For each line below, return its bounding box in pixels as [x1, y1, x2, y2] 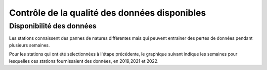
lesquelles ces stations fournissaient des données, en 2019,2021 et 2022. [9, 58, 159, 64]
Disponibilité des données [9, 22, 96, 30]
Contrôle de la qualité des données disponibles [9, 7, 206, 18]
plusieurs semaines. [9, 42, 50, 48]
